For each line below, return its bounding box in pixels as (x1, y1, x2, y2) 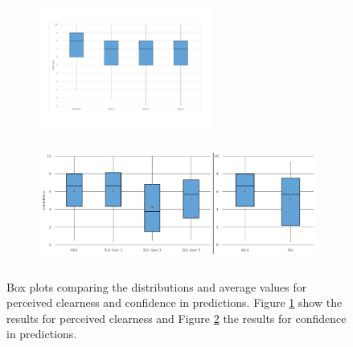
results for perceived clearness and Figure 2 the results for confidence (6, 309, 347, 326)
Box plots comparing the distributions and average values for (6, 278, 307, 295)
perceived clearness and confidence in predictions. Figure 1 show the (6, 294, 343, 311)
